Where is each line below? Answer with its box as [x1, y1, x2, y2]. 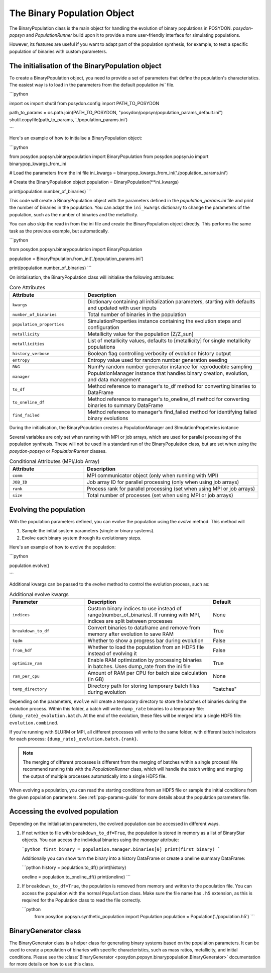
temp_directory [12, 686, 47, 692]
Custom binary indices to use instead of [87, 605, 182, 612]
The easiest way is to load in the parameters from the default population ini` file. [9, 82, 175, 88]
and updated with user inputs [87, 304, 157, 311]
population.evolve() [9, 562, 50, 569]
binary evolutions [87, 415, 128, 422]
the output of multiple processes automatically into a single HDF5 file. [23, 773, 167, 779]
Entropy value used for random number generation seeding [87, 357, 228, 364]
